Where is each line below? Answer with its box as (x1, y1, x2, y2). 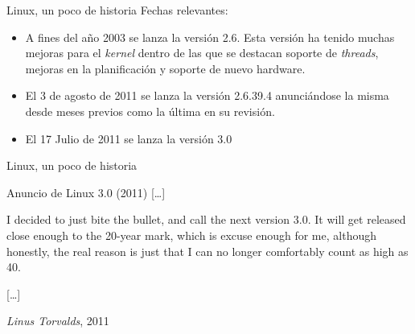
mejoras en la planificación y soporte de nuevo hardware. (25, 60, 306, 76)
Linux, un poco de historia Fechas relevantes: (6, 2, 228, 18)
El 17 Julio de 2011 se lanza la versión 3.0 (25, 130, 232, 146)
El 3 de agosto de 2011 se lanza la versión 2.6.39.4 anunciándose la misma (25, 87, 389, 104)
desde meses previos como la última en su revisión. (25, 102, 275, 119)
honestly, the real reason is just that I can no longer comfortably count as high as (6, 242, 409, 259)
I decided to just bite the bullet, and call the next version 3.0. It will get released (6, 211, 406, 228)
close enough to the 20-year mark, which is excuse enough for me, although (6, 226, 376, 243)
